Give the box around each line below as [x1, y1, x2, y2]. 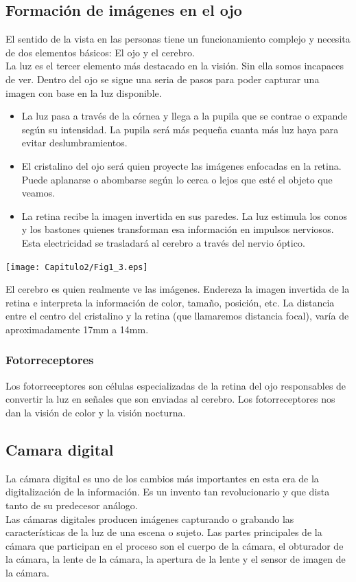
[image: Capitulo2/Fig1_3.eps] [5, 262, 148, 272]
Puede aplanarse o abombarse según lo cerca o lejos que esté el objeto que [21, 172, 333, 186]
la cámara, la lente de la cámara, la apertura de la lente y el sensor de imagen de [5, 552, 346, 566]
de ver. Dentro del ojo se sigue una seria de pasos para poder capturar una [5, 71, 320, 86]
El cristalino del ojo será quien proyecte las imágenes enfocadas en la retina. [21, 158, 342, 172]
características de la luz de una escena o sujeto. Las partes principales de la [5, 525, 322, 539]
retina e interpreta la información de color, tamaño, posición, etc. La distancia [5, 295, 335, 309]
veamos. [21, 186, 56, 200]
